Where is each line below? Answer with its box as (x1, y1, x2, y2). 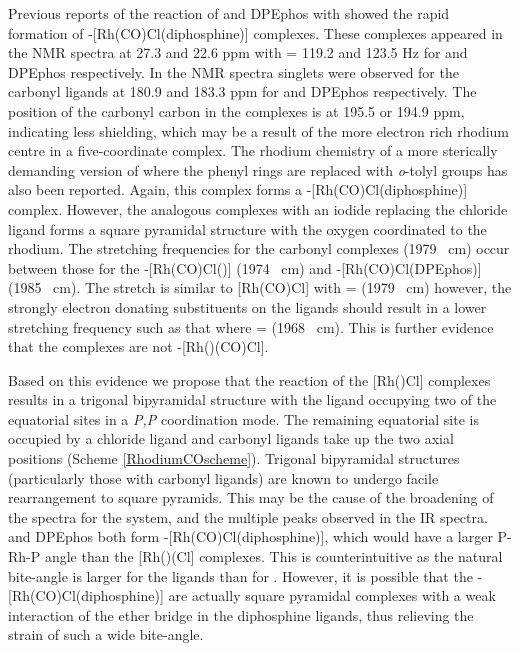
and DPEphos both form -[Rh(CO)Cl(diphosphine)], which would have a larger (8, 526, 493, 547)
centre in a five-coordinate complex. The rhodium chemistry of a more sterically (8, 140, 498, 161)
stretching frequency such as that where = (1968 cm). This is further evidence (8, 316, 494, 337)
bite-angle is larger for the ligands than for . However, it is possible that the (8, 565, 473, 586)
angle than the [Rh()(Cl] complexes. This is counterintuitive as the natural (44, 546, 503, 567)
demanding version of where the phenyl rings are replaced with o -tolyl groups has (8, 159, 508, 180)
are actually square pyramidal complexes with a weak (168, 585, 496, 606)
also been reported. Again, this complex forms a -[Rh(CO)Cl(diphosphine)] (8, 179, 468, 200)
